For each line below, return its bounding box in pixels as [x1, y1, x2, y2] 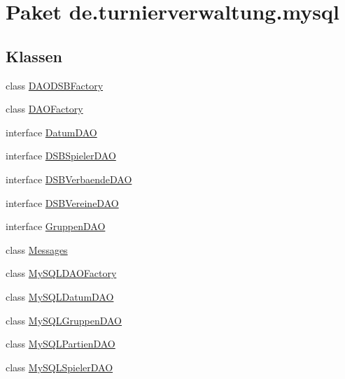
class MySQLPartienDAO [6, 336, 115, 351]
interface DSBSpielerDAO [6, 148, 116, 163]
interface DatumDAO [6, 124, 97, 139]
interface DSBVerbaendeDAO [6, 171, 132, 186]
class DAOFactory [6, 101, 83, 116]
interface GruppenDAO [6, 219, 106, 234]
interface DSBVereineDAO [6, 195, 119, 210]
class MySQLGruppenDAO [6, 313, 122, 327]
